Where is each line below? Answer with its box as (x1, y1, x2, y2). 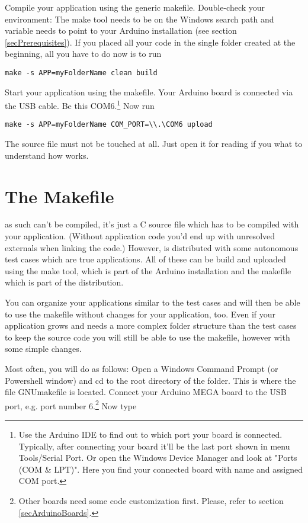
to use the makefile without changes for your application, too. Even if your (5, 307, 276, 320)
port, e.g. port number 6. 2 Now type (5, 397, 137, 412)
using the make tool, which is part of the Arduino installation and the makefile (5, 264, 291, 277)
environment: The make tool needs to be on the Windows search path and (5, 12, 274, 25)
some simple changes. (5, 342, 82, 355)
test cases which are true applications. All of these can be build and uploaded (5, 253, 286, 265)
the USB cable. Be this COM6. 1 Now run (5, 98, 155, 111)
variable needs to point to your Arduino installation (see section (5, 24, 237, 37)
